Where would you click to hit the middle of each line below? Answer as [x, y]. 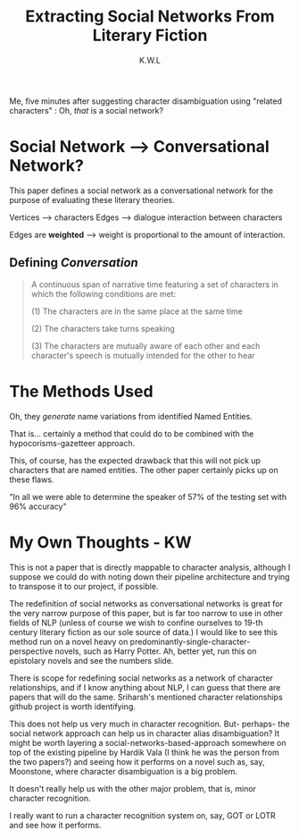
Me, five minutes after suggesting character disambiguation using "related [146, 101]
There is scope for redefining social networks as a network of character [141, 678]
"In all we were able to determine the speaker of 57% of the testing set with [148, 496]
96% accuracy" [38, 506]
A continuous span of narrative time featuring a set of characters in [154, 284]
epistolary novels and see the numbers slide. [91, 660]
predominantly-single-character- [190, 641]
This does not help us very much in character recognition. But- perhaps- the [149, 724]
